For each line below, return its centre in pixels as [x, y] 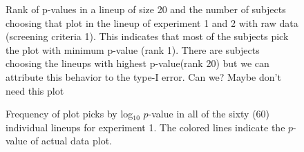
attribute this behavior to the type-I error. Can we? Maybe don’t [143, 76]
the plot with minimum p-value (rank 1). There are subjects [133, 49]
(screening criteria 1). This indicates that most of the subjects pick [147, 36]
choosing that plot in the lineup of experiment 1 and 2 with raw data [152, 22]
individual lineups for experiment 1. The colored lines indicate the [145, 127]
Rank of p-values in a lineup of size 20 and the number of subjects [146, 9]
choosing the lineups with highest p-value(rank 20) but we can [137, 63]
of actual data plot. [72, 141]
